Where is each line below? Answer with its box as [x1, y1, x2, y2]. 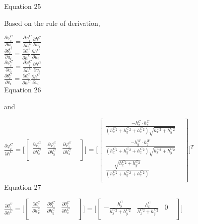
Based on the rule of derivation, [4, 17, 100, 28]
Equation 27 [4, 181, 41, 192]
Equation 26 [4, 84, 41, 95]
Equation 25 [4, 1, 41, 11]
